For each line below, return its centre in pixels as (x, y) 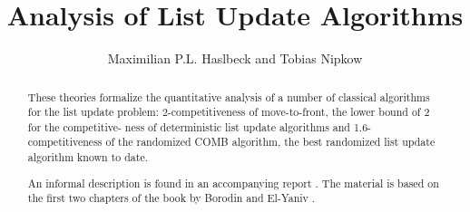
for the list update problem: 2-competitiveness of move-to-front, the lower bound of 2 (229, 112)
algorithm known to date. (88, 157)
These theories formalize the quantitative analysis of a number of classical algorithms (229, 96)
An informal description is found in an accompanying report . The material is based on (233, 183)
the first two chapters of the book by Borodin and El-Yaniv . (171, 198)
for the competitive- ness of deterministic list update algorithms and (189, 126)
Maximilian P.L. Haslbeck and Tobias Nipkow (235, 58)
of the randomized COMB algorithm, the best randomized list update (270, 142)
